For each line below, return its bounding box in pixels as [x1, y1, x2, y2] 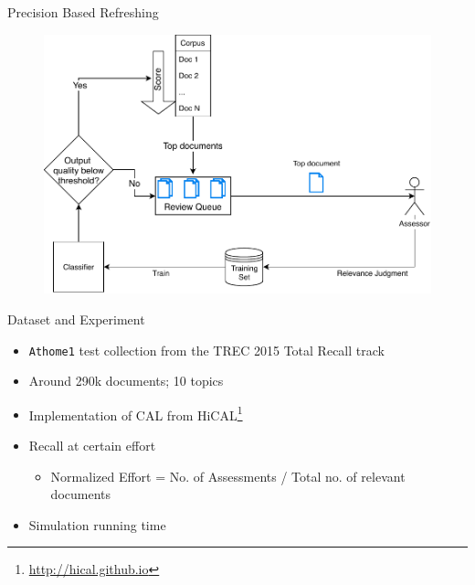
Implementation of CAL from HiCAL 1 [28, 402, 243, 424]
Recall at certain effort [28, 436, 156, 455]
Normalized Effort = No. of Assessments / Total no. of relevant [50, 466, 406, 485]
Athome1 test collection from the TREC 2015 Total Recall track [28, 340, 385, 359]
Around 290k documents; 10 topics [28, 371, 224, 390]
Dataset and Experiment [7, 309, 145, 328]
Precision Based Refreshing [7, 3, 159, 21]
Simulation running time [28, 515, 166, 534]
